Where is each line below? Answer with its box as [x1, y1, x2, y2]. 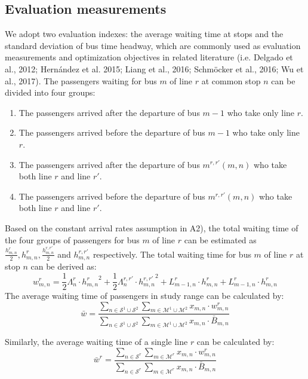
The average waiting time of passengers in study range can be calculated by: [5, 289, 284, 302]
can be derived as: [30, 260, 97, 273]
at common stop [201, 74, 261, 87]
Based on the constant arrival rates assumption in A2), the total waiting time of [5, 221, 298, 234]
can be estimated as [184, 233, 257, 246]
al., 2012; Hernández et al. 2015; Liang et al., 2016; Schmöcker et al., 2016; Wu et [5, 62, 304, 75]
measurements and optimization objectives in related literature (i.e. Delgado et [5, 51, 293, 63]
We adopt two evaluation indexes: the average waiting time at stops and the [5, 27, 284, 40]
